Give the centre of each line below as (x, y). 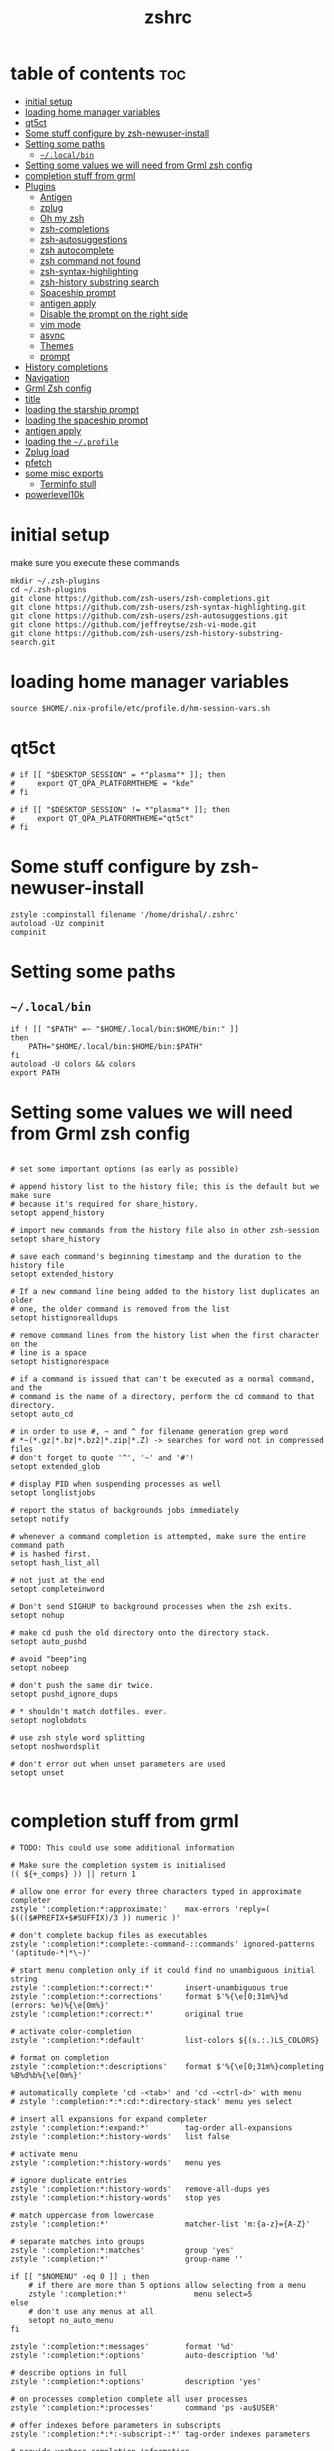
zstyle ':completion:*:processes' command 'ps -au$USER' (145, 2407)
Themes (56, 345)
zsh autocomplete (77, 250)
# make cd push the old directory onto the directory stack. (140, 1632)
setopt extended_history (62, 1274)
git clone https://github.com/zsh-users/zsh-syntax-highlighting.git (158, 607)
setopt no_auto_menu (71, 2320)
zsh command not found (90, 260)
